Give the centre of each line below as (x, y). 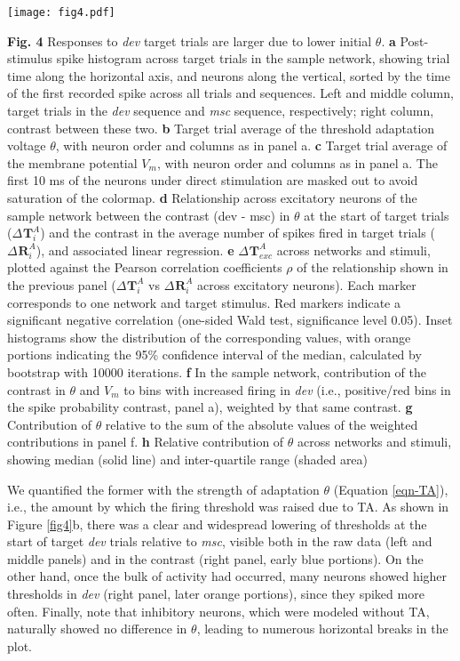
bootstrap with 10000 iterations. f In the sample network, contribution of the (217, 371)
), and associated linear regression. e (135, 250)
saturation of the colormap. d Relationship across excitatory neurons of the (212, 197)
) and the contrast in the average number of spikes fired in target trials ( (238, 233)
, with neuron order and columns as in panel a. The (297, 162)
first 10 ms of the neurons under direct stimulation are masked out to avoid (213, 180)
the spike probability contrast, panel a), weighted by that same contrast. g (210, 407)
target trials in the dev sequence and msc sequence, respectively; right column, (221, 111)
